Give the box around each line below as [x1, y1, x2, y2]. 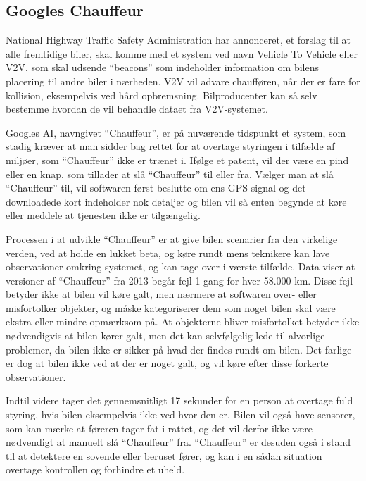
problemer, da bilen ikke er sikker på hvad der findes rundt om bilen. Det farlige [6, 342, 352, 356]
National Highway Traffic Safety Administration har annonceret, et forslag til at [6, 32, 351, 47]
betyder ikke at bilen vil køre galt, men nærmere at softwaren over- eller [6, 287, 317, 301]
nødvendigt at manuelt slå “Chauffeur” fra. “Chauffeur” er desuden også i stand [6, 435, 351, 449]
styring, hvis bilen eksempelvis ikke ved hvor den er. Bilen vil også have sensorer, [6, 407, 355, 422]
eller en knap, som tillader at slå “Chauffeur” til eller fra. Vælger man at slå [6, 166, 334, 181]
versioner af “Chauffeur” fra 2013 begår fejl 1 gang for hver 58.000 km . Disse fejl [6, 273, 353, 287]
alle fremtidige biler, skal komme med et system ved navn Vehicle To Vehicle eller [6, 46, 358, 61]
